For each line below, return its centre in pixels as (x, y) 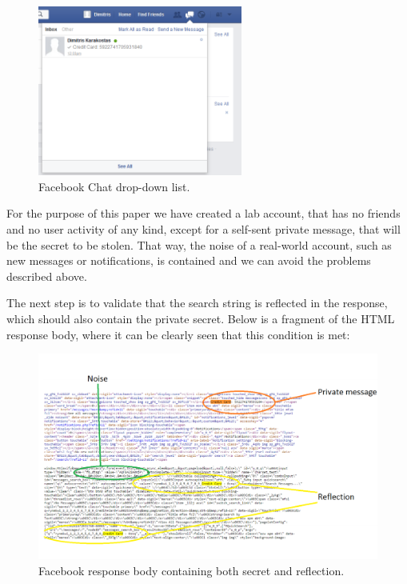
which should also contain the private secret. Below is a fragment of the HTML (201, 318)
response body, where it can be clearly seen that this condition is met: (178, 334)
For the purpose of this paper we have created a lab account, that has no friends (203, 213)
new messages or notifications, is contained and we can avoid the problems (189, 260)
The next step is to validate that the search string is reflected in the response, (197, 303)
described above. (47, 276)
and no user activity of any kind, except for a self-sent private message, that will (203, 228)
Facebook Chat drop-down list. (114, 186)
